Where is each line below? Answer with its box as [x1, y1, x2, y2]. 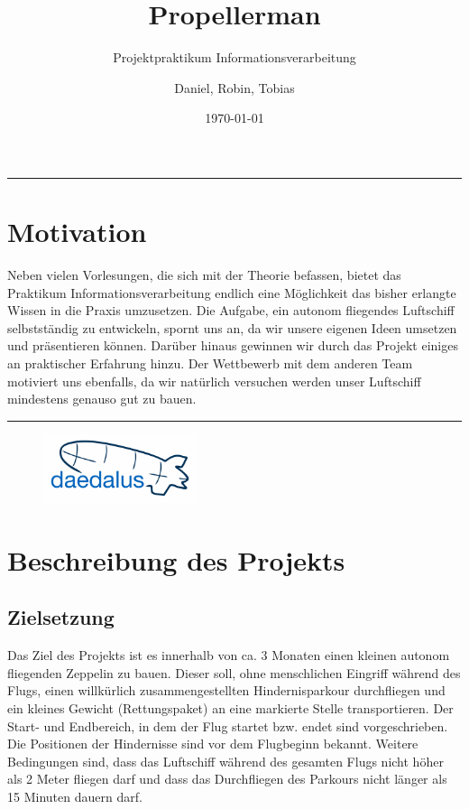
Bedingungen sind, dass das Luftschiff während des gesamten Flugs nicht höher [7, 751, 444, 770]
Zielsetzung [7, 603, 115, 631]
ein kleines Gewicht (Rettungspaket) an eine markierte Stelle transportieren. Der [7, 698, 454, 717]
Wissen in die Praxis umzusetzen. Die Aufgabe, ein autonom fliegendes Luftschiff [7, 301, 455, 320]
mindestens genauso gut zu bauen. [7, 389, 197, 408]
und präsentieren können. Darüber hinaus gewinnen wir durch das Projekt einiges [7, 336, 458, 355]
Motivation [7, 213, 147, 250]
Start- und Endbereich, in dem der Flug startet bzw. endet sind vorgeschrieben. [7, 716, 448, 735]
